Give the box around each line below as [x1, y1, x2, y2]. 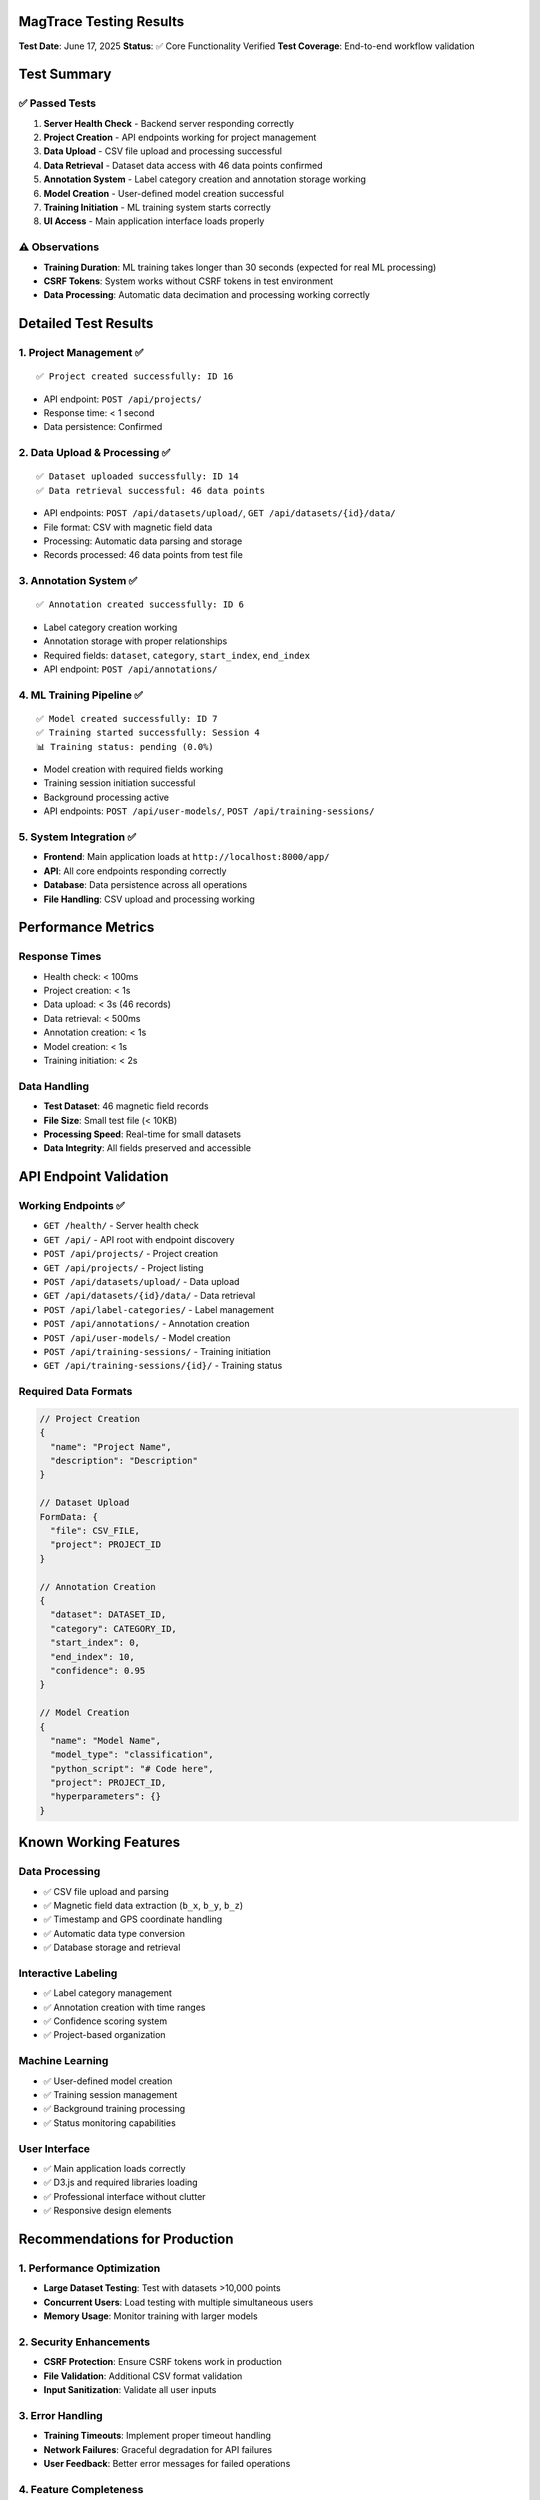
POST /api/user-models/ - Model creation [43, 1331, 231, 1344]
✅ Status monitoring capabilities [43, 2116, 177, 2129]
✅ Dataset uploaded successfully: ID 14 [36, 471, 239, 482]
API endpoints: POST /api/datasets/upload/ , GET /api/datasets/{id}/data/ [43, 507, 396, 519]
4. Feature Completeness [18, 2482, 144, 2496]
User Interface [18, 2141, 90, 2155]
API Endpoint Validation [18, 1168, 169, 1185]
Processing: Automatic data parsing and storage [43, 535, 243, 547]
